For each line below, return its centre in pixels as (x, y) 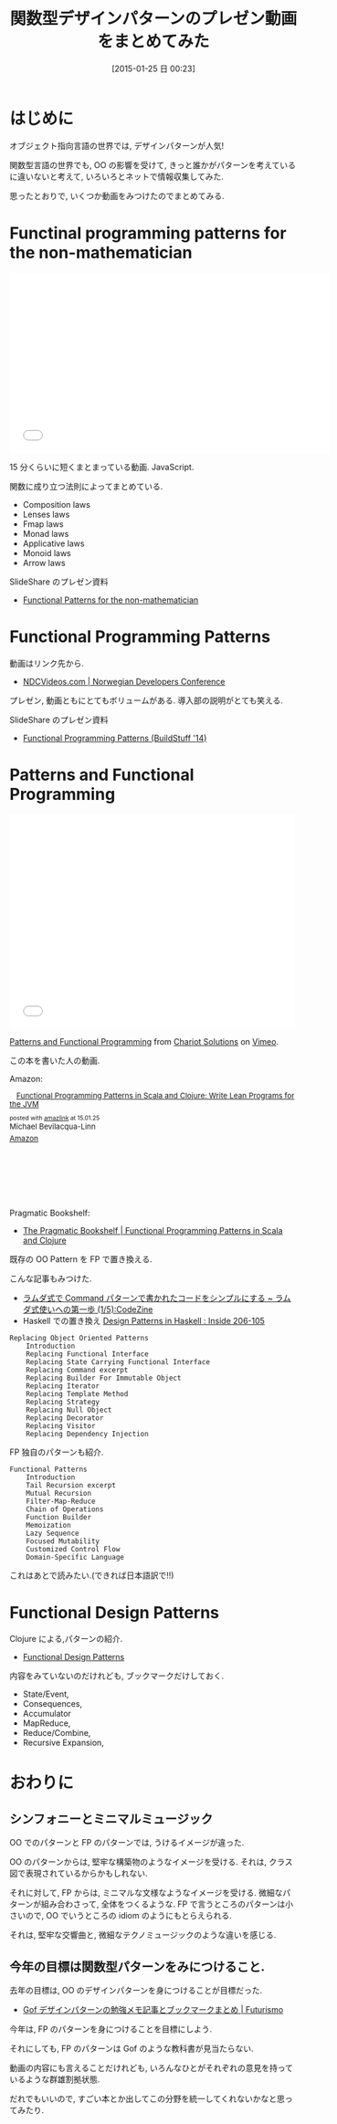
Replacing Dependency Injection (87, 1434)
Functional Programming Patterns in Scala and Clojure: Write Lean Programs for (156, 1095)
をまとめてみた (153, 42)
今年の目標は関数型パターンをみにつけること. (137, 1966)
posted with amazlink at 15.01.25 (55, 1118)
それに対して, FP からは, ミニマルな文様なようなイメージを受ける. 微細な (146, 1893)
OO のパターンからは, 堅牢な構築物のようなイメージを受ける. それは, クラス (151, 1862)
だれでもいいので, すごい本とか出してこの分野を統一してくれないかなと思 (147, 2099)
